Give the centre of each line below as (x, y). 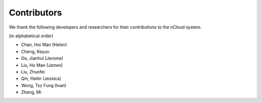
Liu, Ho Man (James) (42, 65)
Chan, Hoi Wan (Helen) (44, 45)
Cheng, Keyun (35, 51)
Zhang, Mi (31, 92)
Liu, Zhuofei (33, 72)
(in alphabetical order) (31, 36)
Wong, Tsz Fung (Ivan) (44, 85)
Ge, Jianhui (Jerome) (42, 59)
